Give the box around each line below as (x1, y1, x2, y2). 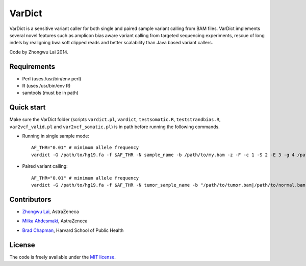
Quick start (9, 103, 46, 112)
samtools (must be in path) (22, 90, 79, 96)
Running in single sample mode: (22, 133, 89, 139)
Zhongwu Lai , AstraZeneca (22, 209, 79, 215)
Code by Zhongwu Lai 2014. (9, 49, 69, 55)
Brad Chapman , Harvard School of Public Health (22, 227, 124, 233)
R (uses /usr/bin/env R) (22, 83, 71, 89)
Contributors (9, 195, 52, 203)
